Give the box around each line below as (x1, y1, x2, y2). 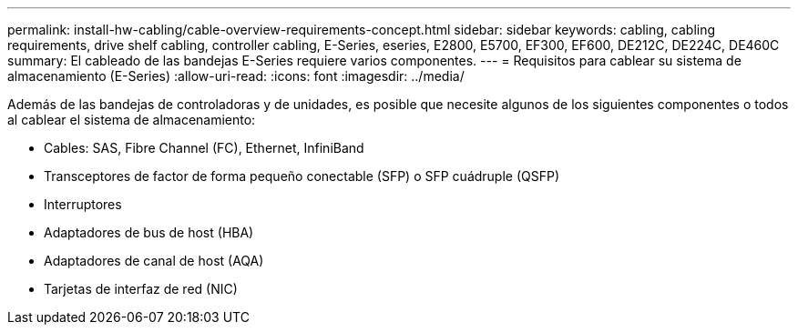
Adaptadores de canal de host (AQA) (44, 253, 264, 268)
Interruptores (44, 196, 122, 212)
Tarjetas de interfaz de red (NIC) (44, 281, 238, 297)
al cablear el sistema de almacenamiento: (7, 112, 256, 127)
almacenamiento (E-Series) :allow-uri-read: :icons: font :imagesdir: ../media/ (7, 68, 465, 84)
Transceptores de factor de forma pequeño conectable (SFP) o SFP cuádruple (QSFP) (44, 168, 560, 184)
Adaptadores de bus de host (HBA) (44, 225, 254, 240)
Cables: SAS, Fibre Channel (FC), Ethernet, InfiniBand (44, 140, 364, 156)
